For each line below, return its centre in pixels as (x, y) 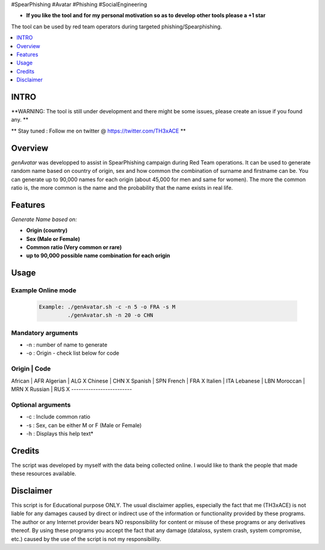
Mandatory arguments (45, 333)
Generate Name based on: (44, 219)
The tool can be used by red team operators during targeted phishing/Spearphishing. (116, 27)
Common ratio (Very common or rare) (74, 247)
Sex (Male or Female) (53, 239)
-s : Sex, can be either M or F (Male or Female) (84, 425)
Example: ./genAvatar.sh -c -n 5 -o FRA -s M (107, 307)
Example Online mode (44, 290)
